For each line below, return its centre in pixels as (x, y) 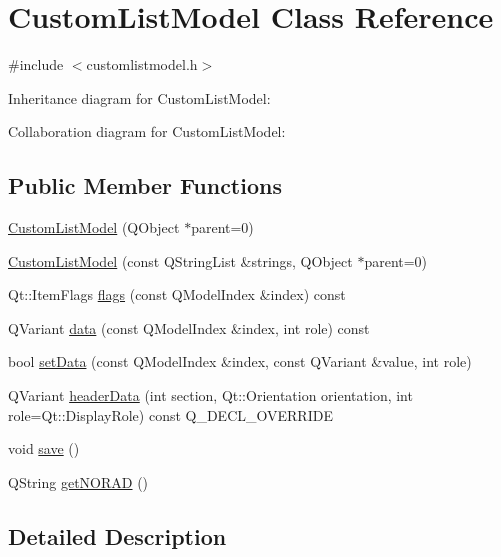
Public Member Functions (145, 185)
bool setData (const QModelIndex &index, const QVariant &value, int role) (240, 361)
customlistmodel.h (142, 64)
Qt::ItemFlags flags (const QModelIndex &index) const (177, 294)
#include (36, 64)
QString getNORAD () (78, 481)
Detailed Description (117, 535)
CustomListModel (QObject (94, 227)
